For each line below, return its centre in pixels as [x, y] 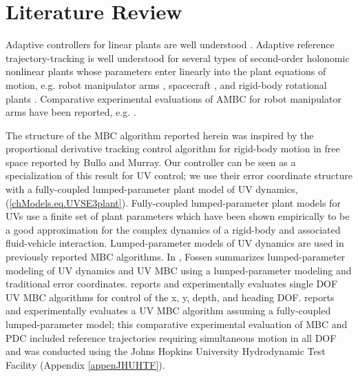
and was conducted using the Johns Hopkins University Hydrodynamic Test [166, 351]
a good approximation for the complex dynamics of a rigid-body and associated [173, 229]
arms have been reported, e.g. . [71, 112]
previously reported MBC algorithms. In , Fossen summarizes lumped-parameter [176, 257]
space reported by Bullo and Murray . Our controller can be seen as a [151, 162]
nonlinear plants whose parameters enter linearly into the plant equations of [166, 71]
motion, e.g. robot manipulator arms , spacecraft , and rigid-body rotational [166, 84]
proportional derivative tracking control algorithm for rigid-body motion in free [173, 149]
